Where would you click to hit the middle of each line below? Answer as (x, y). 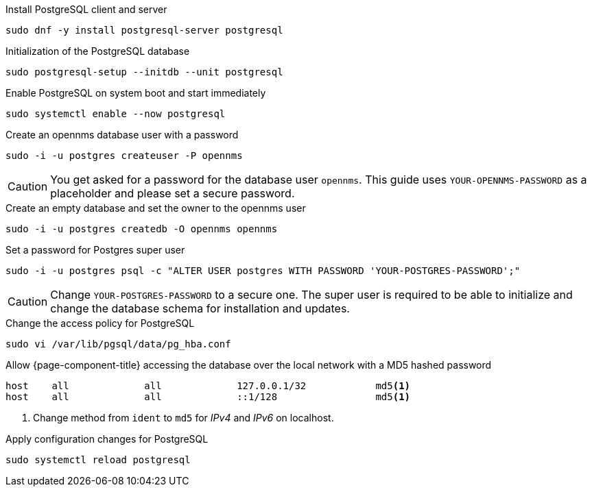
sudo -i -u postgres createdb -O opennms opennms (142, 229)
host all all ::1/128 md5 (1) (208, 397)
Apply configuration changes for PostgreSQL (107, 439)
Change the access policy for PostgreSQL (100, 323)
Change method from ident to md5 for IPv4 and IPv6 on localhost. (183, 418)
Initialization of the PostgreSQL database (98, 51)
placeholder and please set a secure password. (173, 193)
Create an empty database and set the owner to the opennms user (156, 208)
